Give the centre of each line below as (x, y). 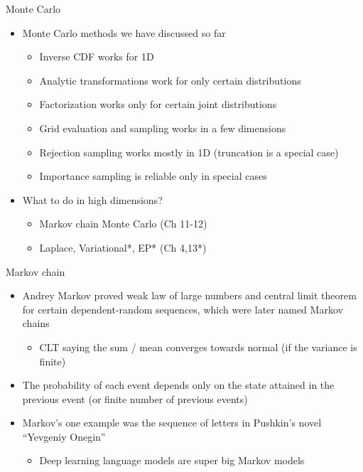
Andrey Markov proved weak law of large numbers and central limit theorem (189, 295)
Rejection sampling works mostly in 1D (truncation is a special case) (189, 152)
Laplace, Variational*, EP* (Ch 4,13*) (123, 247)
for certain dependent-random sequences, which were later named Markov (183, 309)
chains (36, 323)
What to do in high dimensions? (92, 199)
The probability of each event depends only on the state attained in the (178, 385)
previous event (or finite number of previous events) (135, 398)
